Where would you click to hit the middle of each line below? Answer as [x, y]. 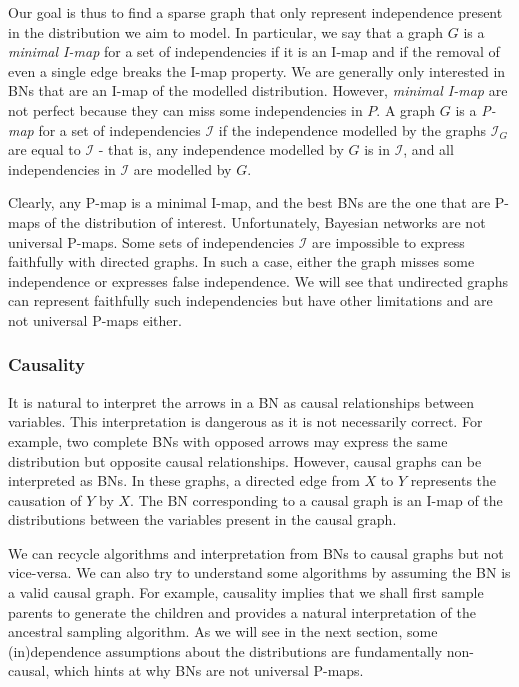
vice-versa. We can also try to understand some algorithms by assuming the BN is [259, 572]
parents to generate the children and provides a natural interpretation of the [242, 611]
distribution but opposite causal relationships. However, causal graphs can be [245, 460]
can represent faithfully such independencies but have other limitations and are [250, 300]
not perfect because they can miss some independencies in [185, 109]
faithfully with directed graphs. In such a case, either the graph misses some [241, 261]
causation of [45, 499]
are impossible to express [388, 241]
